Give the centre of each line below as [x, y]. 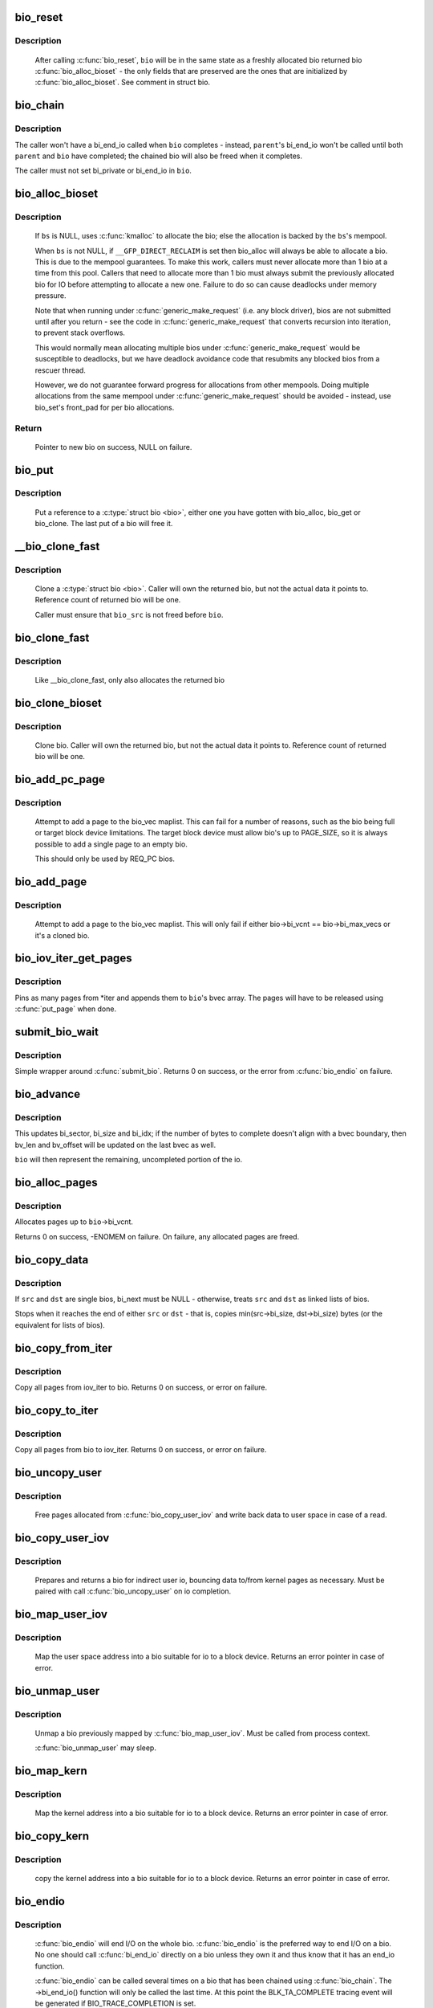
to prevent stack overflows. [80, 333]
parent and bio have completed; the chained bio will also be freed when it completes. [158, 156]
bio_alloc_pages [56, 1183]
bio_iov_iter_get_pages [73, 959]
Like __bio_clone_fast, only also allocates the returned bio [129, 680]
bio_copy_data [52, 1260]
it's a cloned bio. [62, 935]
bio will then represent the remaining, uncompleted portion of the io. [129, 1160]
